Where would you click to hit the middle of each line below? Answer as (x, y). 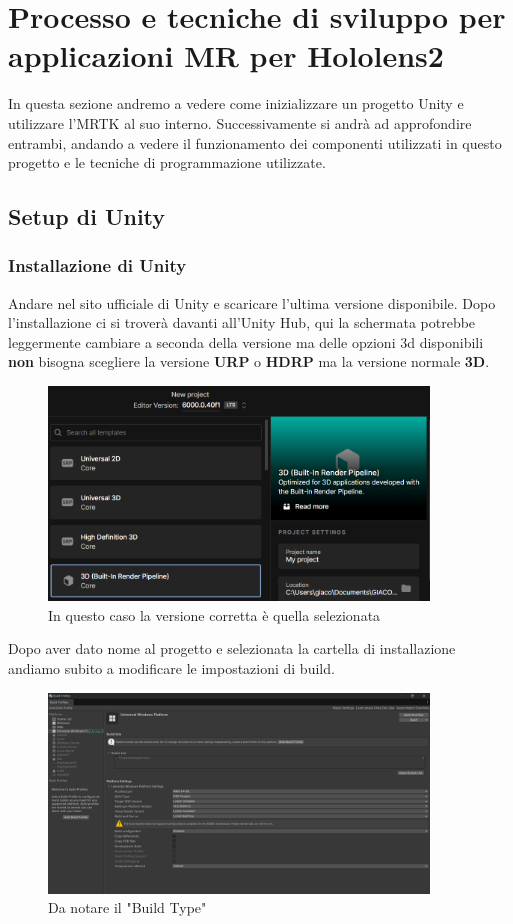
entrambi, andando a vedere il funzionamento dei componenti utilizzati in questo (255, 142)
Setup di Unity (87, 216)
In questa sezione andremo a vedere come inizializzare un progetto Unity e (236, 103)
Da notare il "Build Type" (127, 907)
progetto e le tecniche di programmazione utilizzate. (167, 162)
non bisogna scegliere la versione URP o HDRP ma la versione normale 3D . (249, 361)
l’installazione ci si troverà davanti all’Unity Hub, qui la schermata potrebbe (242, 322)
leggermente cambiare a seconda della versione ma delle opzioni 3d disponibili (246, 341)
